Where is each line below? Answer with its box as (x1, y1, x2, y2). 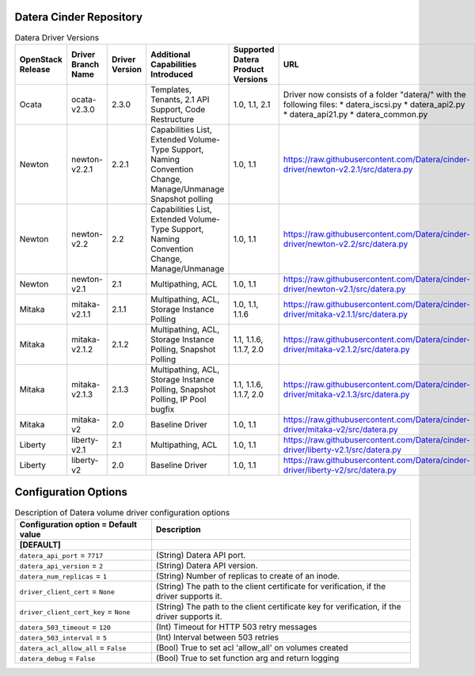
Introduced (150, 68, 193, 79)
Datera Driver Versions (14, 32, 99, 43)
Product (233, 63, 264, 74)
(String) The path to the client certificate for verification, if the (155, 580, 386, 591)
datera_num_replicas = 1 (19, 570, 107, 581)
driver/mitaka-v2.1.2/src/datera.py (283, 344, 411, 355)
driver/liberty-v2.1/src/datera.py (283, 444, 402, 455)
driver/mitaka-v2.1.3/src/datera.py (283, 389, 410, 400)
